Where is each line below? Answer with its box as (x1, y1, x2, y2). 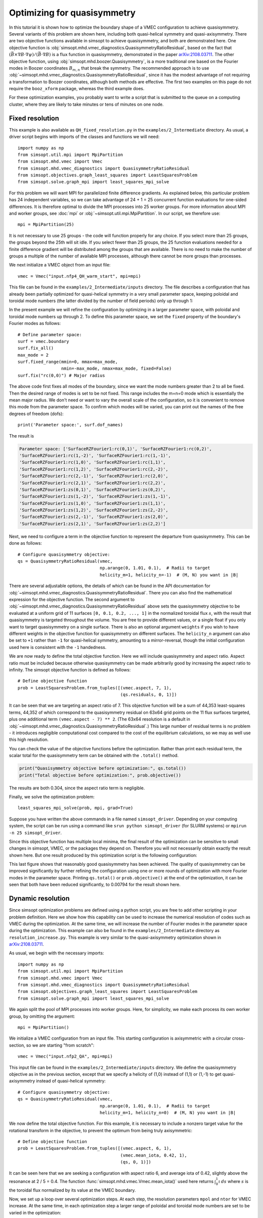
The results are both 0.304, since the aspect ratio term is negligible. (9, 785, 145, 791)
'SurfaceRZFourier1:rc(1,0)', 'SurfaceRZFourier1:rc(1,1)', (19, 459, 166, 465)
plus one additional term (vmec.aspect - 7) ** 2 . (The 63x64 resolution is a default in (9, 716, 190, 722)
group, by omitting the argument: (9, 1013, 75, 1019)
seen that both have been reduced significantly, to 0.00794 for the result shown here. (9, 882, 181, 888)
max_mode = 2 (18, 352, 49, 358)
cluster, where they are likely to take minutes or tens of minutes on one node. (9, 101, 164, 107)
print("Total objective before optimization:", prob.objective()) (19, 772, 181, 778)
